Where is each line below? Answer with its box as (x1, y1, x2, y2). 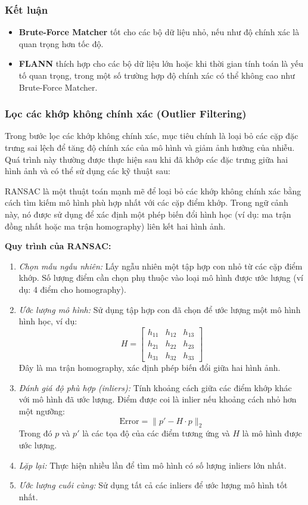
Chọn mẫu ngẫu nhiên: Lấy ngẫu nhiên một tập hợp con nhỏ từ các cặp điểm (18, 259, 303, 272)
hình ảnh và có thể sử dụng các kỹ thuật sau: (5, 165, 170, 177)
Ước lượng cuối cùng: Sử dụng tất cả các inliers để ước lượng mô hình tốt (18, 479, 288, 491)
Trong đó (18, 427, 52, 439)
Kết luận (5, 2, 48, 17)
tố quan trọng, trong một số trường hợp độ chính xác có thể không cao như (18, 69, 295, 81)
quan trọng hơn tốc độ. (18, 37, 104, 49)
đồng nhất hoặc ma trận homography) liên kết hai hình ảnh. (5, 219, 226, 232)
